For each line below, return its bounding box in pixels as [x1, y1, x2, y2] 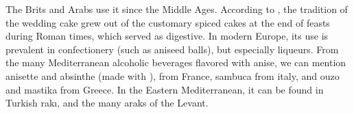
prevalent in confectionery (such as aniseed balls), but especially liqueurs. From [5, 42, 339, 56]
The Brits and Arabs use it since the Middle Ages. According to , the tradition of [5, 2, 348, 16]
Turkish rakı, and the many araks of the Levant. [5, 96, 209, 110]
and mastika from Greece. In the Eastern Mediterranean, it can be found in [5, 82, 324, 96]
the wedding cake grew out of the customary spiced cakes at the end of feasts [5, 15, 330, 29]
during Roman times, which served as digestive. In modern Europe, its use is [5, 29, 329, 43]
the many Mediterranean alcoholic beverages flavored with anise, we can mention [5, 55, 346, 70]
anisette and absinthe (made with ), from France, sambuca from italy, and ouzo [5, 68, 340, 83]
